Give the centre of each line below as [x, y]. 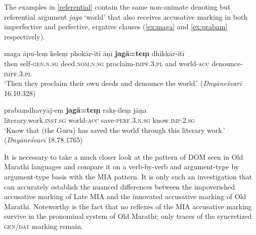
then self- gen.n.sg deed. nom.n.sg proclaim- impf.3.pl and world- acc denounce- [123, 63]
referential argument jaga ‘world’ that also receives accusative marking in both [126, 16]
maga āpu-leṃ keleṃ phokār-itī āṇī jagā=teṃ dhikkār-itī [94, 53]
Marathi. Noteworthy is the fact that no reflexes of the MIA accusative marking [128, 206]
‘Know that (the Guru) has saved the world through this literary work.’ [115, 130]
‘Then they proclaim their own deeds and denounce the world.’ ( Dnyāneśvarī [123, 83]
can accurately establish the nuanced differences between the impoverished [120, 186]
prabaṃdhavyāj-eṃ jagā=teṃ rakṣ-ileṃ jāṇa [75, 110]
